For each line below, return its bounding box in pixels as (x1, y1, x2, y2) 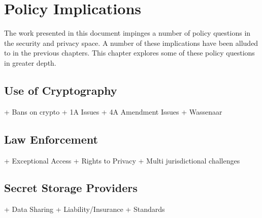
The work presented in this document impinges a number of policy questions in (4, 28, 251, 38)
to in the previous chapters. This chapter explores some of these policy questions (4, 47, 255, 58)
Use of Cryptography (4, 82, 117, 98)
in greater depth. (4, 57, 56, 68)
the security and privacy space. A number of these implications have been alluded (4, 37, 258, 48)
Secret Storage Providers (4, 180, 138, 196)
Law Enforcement (4, 131, 98, 147)
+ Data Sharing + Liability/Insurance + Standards (4, 204, 165, 214)
